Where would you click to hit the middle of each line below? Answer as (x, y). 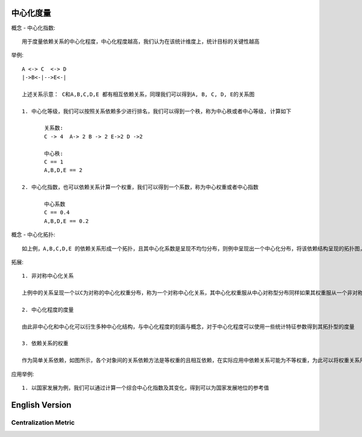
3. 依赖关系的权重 (45, 343)
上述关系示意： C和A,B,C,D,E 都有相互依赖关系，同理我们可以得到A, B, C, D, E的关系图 (138, 94)
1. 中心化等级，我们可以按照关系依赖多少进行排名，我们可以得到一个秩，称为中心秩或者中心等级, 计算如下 (157, 111)
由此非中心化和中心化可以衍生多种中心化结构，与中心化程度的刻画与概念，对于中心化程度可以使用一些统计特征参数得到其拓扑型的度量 (188, 327)
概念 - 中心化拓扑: (33, 235)
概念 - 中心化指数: (33, 28)
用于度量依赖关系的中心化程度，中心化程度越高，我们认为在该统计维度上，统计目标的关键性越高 (141, 41)
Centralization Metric (43, 423)
